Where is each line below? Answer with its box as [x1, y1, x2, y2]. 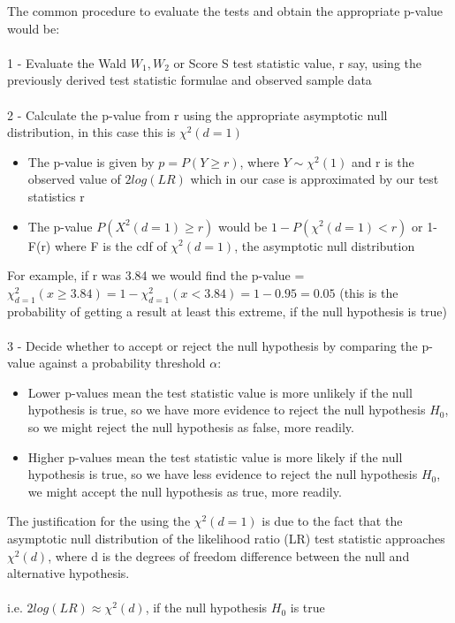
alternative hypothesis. [7, 564, 130, 582]
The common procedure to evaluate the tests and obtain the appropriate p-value [7, 2, 444, 19]
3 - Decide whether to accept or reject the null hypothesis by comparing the [7, 336, 418, 354]
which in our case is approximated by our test [190, 170, 439, 188]
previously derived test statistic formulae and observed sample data [7, 71, 372, 89]
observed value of [27, 170, 121, 188]
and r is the [351, 152, 414, 171]
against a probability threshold [39, 353, 206, 372]
